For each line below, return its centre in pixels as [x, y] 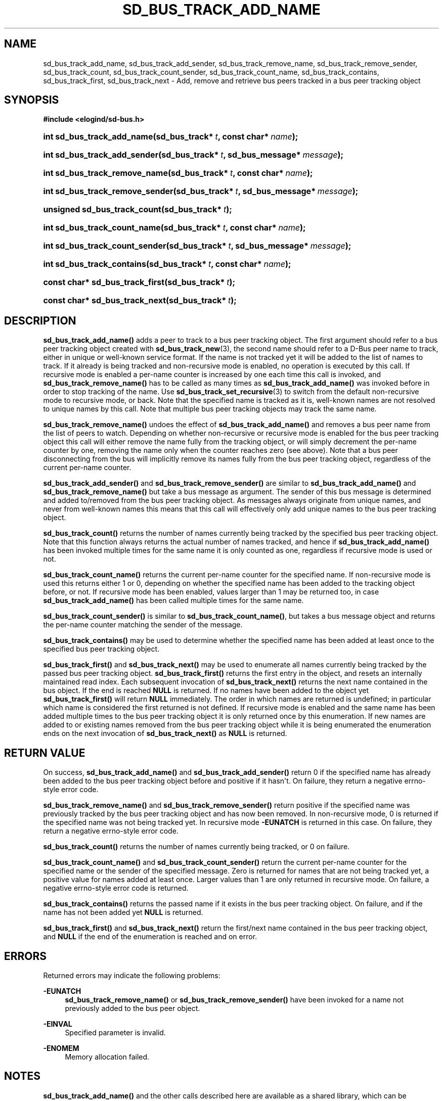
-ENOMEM [61, 1048]
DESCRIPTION [40, 320]
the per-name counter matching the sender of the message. [143, 625]
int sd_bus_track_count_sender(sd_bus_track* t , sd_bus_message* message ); [197, 246]
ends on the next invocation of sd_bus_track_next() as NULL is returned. [165, 733]
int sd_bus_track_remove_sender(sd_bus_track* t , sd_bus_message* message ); [201, 191]
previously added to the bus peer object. [132, 1008]
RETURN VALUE [45, 753]
